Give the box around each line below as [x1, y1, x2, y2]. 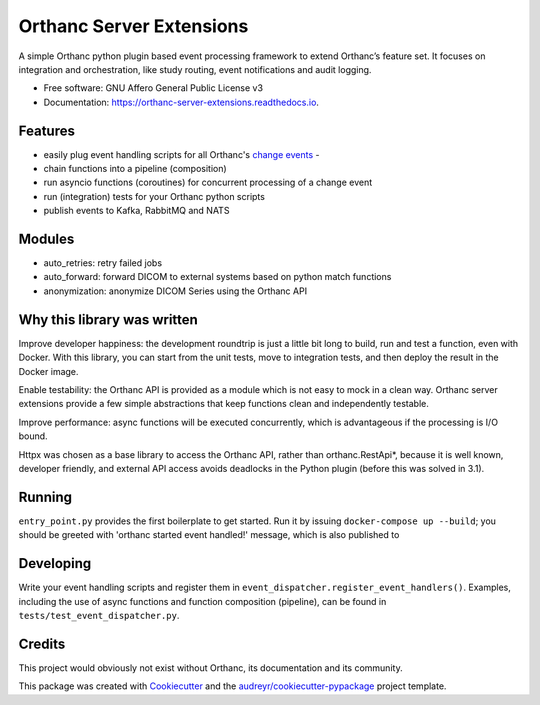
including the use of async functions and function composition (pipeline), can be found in [18, 595, 387, 607]
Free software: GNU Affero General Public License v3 [43, 82, 264, 94]
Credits [18, 635, 66, 652]
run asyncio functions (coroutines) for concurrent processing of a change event [43, 176, 373, 189]
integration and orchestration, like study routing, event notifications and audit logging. [18, 63, 372, 75]
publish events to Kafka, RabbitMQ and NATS [43, 205, 230, 217]
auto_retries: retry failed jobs [43, 257, 163, 269]
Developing [18, 555, 92, 572]
